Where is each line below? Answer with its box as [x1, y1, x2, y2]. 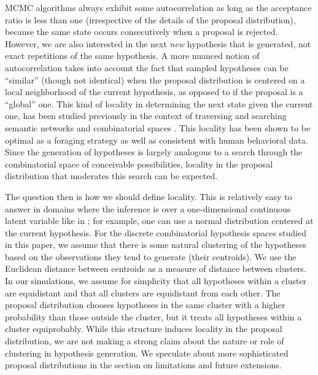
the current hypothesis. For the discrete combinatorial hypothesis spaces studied [5, 226, 307, 239]
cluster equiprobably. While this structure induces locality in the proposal [5, 322, 282, 335]
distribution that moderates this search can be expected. [5, 169, 218, 182]
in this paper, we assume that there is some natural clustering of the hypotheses [5, 238, 306, 251]
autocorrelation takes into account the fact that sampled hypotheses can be [5, 61, 289, 74]
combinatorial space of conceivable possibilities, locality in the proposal [5, 157, 273, 170]
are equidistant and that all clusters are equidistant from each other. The [5, 286, 281, 299]
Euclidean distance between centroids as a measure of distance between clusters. [5, 262, 306, 275]
